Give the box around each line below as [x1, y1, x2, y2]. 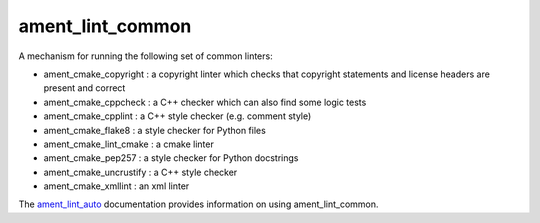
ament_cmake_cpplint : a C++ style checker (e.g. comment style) [43, 110, 312, 122]
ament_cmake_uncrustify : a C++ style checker [43, 166, 238, 178]
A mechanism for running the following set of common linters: [18, 50, 274, 62]
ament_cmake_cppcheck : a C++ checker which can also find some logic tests [43, 96, 367, 108]
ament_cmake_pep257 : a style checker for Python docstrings [43, 152, 299, 164]
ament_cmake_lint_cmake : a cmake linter [43, 138, 214, 150]
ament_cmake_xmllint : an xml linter [43, 180, 190, 192]
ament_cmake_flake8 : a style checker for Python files [43, 124, 267, 136]
